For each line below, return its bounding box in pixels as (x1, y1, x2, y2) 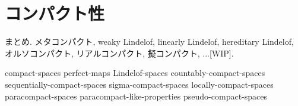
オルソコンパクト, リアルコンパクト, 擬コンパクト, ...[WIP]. (5, 47, 234, 59)
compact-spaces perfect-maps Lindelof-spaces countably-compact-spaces (5, 67, 265, 79)
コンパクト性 (5, 1, 105, 25)
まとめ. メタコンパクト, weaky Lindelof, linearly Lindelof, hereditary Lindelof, (5, 35, 294, 48)
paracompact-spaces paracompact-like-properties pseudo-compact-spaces (5, 90, 267, 102)
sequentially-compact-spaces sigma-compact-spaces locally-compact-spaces (5, 78, 274, 90)
